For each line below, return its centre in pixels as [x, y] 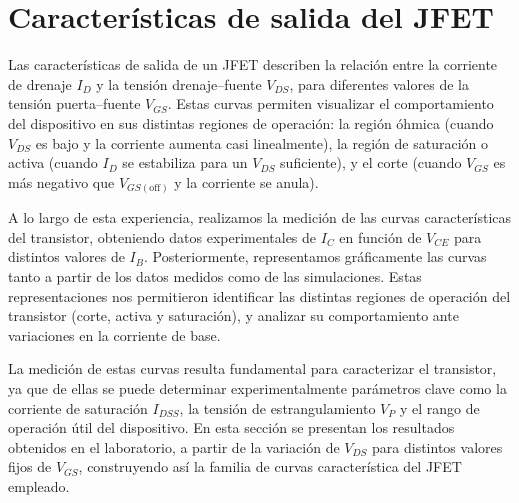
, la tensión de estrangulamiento [277, 407]
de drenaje [40, 83]
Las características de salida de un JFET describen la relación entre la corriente [253, 64]
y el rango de [439, 407]
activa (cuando [53, 162]
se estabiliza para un [185, 162]
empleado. [39, 485]
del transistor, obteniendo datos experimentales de [162, 236]
